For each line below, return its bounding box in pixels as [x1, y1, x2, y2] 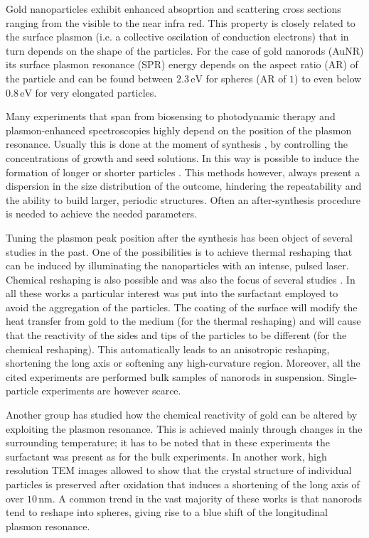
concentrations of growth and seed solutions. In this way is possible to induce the [6, 150, 359, 165]
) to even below [294, 70, 362, 85]
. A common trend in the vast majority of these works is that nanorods [52, 490, 363, 505]
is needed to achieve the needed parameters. [6, 206, 197, 221]
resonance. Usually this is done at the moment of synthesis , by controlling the [6, 136, 348, 151]
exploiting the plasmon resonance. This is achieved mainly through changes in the [6, 421, 363, 436]
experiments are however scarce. [41, 383, 181, 398]
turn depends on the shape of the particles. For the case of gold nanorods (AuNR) [6, 43, 364, 58]
